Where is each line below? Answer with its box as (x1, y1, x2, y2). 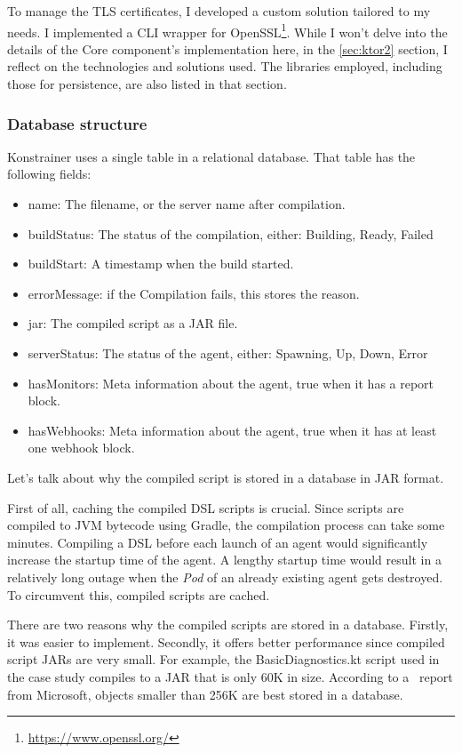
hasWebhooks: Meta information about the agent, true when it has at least (28, 421, 437, 439)
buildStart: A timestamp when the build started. (28, 254, 294, 273)
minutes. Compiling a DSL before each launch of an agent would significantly (7, 533, 428, 551)
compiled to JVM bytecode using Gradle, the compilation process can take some (7, 516, 445, 534)
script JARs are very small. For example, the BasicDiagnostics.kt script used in (7, 650, 440, 669)
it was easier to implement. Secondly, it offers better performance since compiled (7, 632, 445, 651)
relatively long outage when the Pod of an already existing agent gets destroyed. (7, 567, 443, 586)
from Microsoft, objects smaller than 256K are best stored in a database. (7, 685, 403, 703)
